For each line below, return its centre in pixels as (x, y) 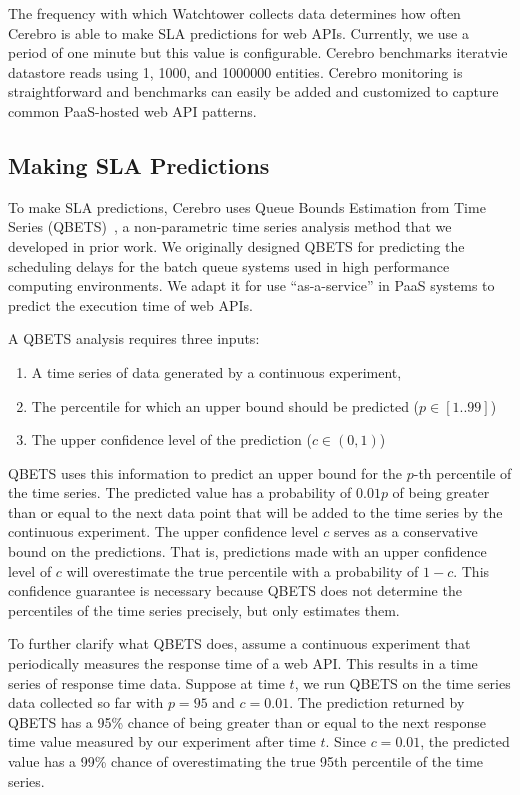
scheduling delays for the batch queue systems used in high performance (229, 265)
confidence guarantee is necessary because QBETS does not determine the (235, 590)
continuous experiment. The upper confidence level (163, 531)
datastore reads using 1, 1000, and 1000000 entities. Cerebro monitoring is (235, 71)
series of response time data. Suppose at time (146, 682)
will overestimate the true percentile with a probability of (242, 570)
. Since (345, 741)
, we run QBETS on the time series (402, 682)
